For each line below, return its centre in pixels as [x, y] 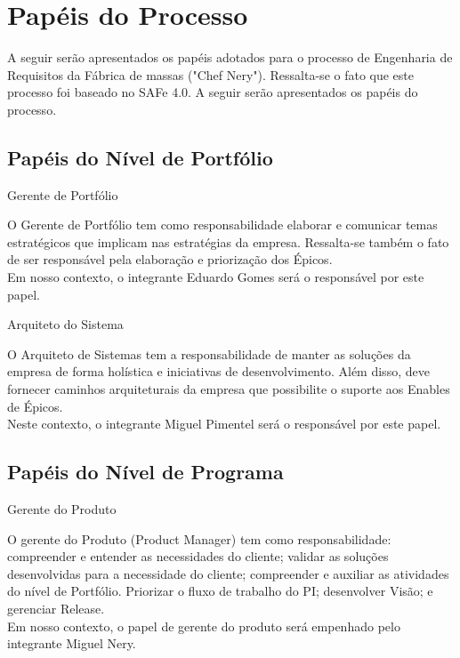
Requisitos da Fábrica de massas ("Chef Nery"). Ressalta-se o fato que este [211, 74]
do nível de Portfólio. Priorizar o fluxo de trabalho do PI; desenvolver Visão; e [220, 591]
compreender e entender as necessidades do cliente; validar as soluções [198, 556]
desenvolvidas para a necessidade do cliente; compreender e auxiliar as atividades [228, 573]
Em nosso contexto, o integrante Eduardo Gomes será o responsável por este [216, 277]
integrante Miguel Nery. [72, 643]
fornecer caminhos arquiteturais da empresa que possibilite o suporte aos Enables [229, 389]
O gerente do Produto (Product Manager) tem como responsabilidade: [199, 538]
